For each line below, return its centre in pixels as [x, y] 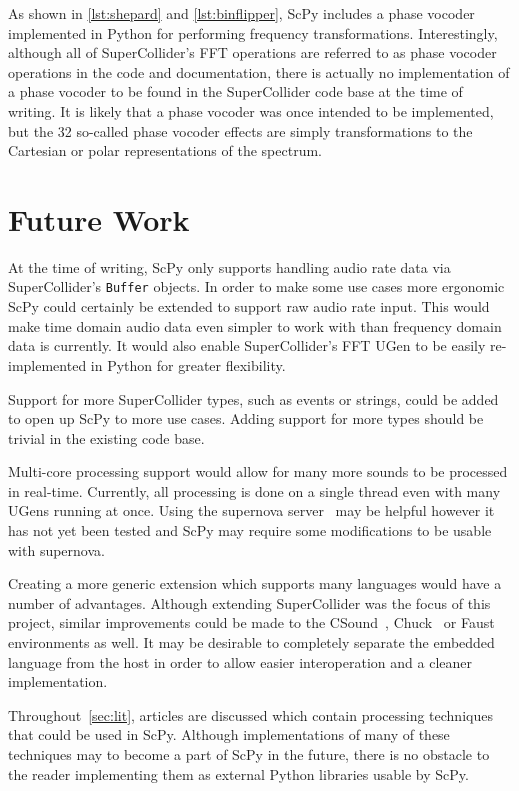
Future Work [99, 218]
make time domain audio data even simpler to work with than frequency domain [255, 325]
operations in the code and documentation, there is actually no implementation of [259, 71]
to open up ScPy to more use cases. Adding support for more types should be [246, 418]
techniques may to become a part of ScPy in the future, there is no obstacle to [249, 754]
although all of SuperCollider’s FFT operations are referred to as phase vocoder [252, 52]
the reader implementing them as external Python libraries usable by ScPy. [238, 773]
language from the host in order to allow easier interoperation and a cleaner [240, 661]
